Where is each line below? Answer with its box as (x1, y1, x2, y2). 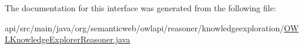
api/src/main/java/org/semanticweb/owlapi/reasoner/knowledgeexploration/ (5, 21, 284, 34)
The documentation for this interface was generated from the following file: (5, 2, 276, 14)
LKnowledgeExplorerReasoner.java (5, 33, 130, 45)
